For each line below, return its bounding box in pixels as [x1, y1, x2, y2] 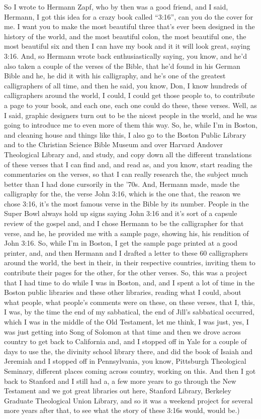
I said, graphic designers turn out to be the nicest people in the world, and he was [4, 110, 257, 120]
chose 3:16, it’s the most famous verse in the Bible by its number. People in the [4, 198, 249, 208]
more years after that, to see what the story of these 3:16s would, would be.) [4, 405, 240, 415]
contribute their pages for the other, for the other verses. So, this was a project [4, 267, 247, 278]
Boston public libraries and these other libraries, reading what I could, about [4, 287, 241, 297]
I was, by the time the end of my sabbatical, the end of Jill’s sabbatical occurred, [4, 306, 254, 317]
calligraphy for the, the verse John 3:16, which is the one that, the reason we [4, 188, 240, 199]
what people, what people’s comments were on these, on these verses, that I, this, [4, 296, 255, 307]
